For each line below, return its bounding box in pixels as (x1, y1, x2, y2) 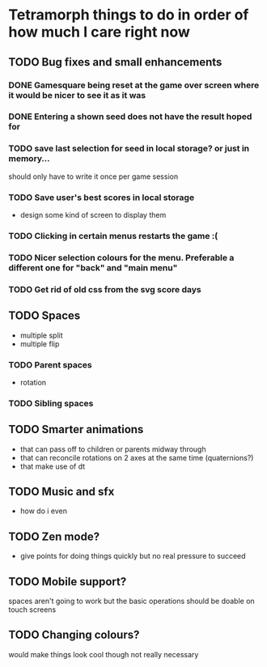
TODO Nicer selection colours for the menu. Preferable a (8, 252, 235, 263)
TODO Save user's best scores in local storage (8, 192, 195, 203)
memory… (8, 153, 50, 164)
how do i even (19, 506, 67, 516)
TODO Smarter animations (8, 423, 144, 436)
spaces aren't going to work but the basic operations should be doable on (8, 597, 255, 606)
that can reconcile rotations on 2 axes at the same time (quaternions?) (19, 452, 254, 462)
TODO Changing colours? (8, 628, 140, 642)
